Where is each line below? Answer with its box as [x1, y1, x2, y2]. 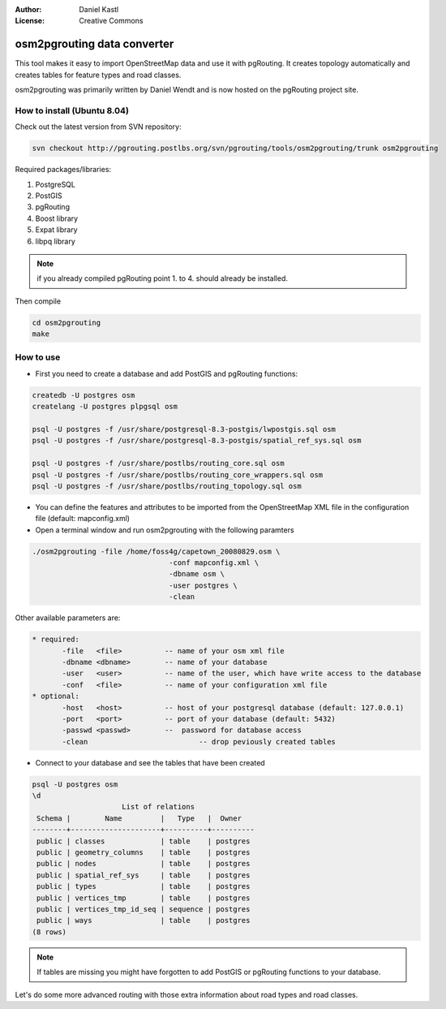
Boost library [35, 213, 79, 223]
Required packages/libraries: [15, 165, 112, 175]
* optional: [32, 692, 80, 701]
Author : [15, 5, 42, 14]
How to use [15, 351, 61, 363]
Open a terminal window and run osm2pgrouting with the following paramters [35, 524, 295, 535]
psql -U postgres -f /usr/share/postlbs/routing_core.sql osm [32, 459, 285, 468]
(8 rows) [32, 927, 67, 937]
